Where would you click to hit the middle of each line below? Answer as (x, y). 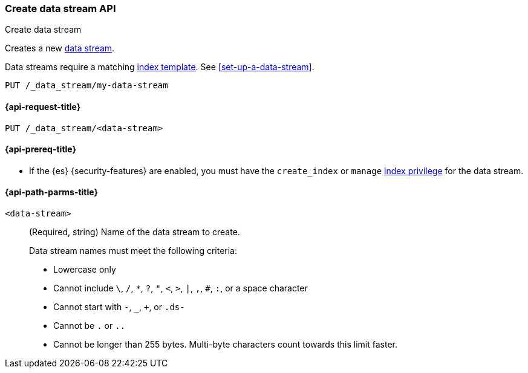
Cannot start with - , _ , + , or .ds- (119, 307)
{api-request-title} (43, 106)
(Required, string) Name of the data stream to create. (135, 232)
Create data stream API (60, 8)
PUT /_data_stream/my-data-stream (86, 86)
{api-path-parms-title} (52, 192)
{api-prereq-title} (41, 149)
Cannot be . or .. (90, 326)
